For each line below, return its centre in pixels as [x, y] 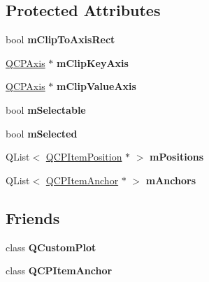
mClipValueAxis [96, 86]
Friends [33, 217]
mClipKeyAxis [93, 62]
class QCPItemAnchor [59, 270]
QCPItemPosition [84, 157]
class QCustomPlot [51, 247]
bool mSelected [42, 133]
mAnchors [171, 180]
